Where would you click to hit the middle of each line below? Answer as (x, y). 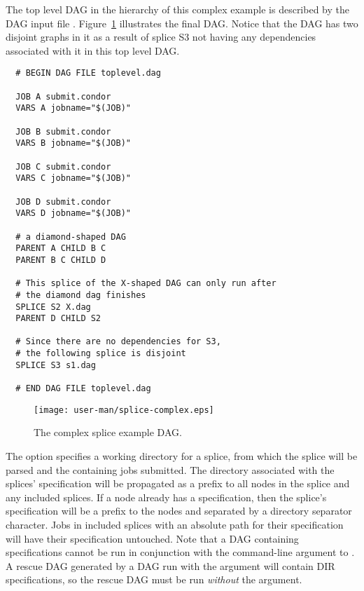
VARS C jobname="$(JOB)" (73, 178)
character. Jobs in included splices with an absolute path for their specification (175, 524)
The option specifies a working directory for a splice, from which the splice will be (182, 456)
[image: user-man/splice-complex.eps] (124, 410)
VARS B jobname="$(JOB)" (73, 143)
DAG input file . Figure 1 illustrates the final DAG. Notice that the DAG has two (182, 23)
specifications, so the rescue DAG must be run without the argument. (154, 579)
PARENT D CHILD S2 (58, 319)
